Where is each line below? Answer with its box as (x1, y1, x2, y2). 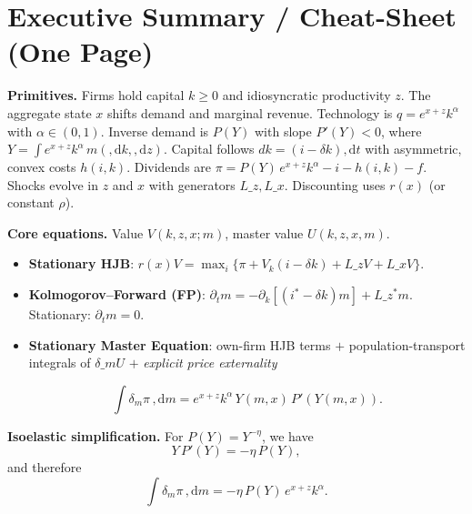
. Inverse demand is (100, 121, 209, 140)
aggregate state (7, 103, 92, 122)
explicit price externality (143, 353, 277, 372)
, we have (261, 426, 314, 445)
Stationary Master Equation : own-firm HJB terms (28, 335, 331, 354)
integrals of (28, 353, 91, 372)
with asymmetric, (365, 139, 462, 158)
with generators (148, 175, 236, 194)
